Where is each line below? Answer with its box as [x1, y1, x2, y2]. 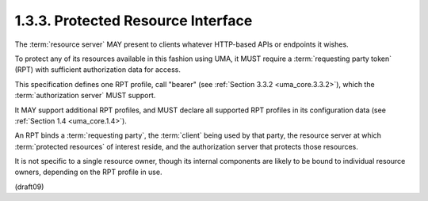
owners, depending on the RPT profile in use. [14, 167, 162, 177]
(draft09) [14, 182, 44, 192]
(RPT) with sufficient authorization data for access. [14, 65, 182, 74]
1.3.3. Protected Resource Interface [14, 12, 253, 29]
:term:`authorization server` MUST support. [14, 91, 156, 100]
